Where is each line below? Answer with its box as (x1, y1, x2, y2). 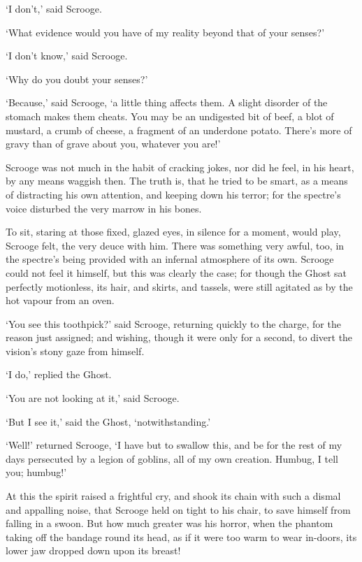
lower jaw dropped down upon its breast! (6, 543, 181, 558)
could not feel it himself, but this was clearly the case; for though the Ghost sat (6, 265, 347, 280)
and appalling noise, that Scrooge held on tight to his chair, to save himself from (6, 502, 351, 517)
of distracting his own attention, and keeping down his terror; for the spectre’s (6, 187, 341, 201)
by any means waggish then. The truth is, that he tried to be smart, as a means (6, 173, 348, 188)
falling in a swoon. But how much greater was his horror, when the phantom (6, 516, 333, 531)
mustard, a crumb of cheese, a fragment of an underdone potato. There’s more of (6, 122, 352, 137)
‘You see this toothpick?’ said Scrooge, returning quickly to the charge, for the (6, 316, 341, 331)
